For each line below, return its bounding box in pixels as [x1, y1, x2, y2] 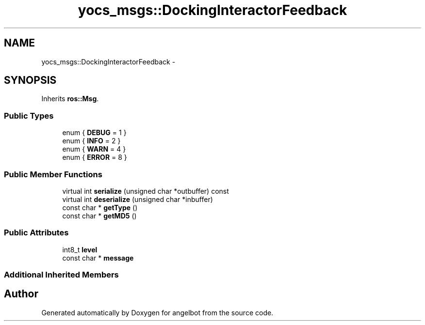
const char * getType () [62, 203, 138, 212]
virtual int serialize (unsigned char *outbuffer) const [62, 186, 229, 195]
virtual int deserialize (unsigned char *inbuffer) [62, 195, 213, 203]
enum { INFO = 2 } [62, 137, 121, 145]
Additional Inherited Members [4, 270, 119, 280]
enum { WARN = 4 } [62, 145, 126, 154]
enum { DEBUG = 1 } [62, 128, 127, 137]
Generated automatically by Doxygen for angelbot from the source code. [41, 308, 274, 317]
